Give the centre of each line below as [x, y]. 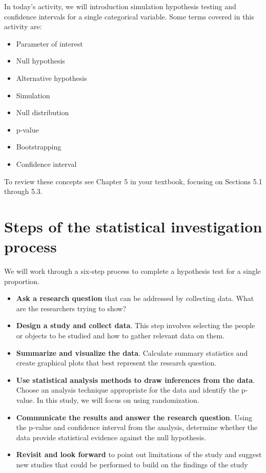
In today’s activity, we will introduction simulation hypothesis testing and [120, 6]
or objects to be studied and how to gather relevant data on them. [120, 335]
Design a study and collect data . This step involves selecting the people [136, 325]
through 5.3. [23, 191]
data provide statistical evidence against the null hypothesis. [111, 437]
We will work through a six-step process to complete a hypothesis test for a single [132, 271]
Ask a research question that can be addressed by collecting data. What [135, 298]
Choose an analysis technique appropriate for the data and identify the [128, 390]
